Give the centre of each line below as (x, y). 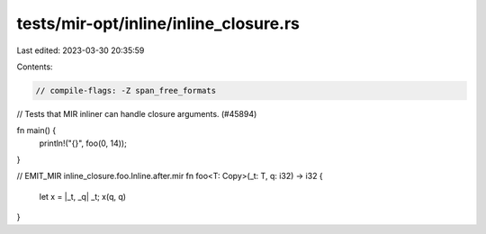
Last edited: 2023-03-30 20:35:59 (81, 50)
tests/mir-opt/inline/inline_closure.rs (158, 23)
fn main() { (36, 130)
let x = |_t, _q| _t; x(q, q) (82, 196)
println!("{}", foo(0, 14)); (83, 143)
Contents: (35, 67)
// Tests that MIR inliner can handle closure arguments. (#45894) (137, 113)
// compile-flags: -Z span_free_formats (126, 90)
